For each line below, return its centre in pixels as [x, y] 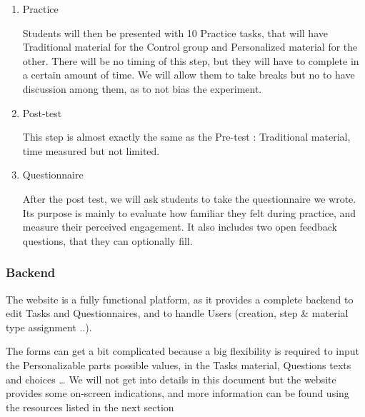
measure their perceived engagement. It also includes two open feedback [180, 227]
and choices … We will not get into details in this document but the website [171, 379]
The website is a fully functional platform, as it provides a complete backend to [180, 299]
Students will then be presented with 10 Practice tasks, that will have [175, 32]
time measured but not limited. [91, 150]
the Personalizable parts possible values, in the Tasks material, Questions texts [179, 365]
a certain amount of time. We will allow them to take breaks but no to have [189, 75]
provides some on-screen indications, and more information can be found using [177, 393]
